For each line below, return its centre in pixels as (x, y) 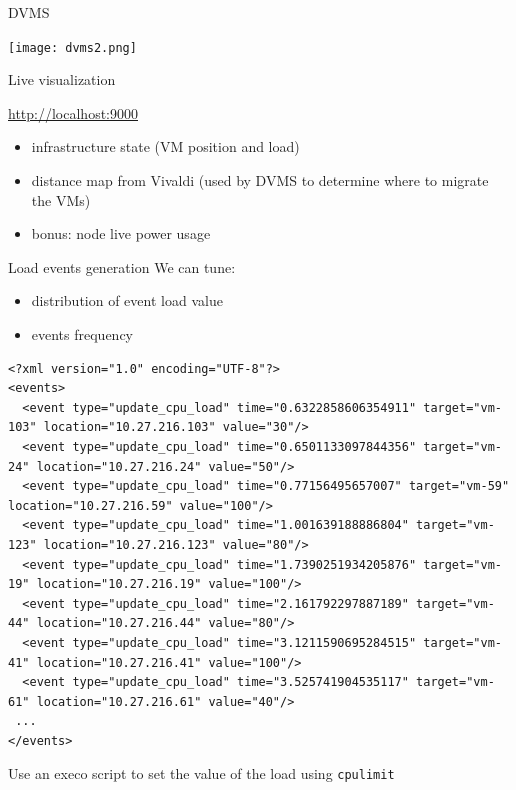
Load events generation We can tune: (122, 266)
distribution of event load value (127, 300)
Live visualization (62, 79)
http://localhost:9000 (73, 112)
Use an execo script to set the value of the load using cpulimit (201, 773)
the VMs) (61, 199)
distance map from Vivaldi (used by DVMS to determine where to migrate (260, 180)
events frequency (82, 334)
